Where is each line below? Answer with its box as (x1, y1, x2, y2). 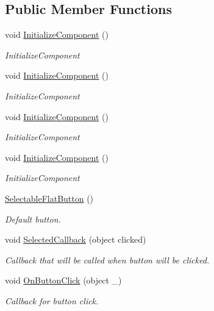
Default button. (5, 212, 61, 225)
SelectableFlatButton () (5, 191, 94, 204)
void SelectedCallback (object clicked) (5, 233, 146, 246)
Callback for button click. (5, 294, 99, 307)
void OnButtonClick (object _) (5, 274, 122, 287)
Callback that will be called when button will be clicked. (5, 253, 210, 266)
